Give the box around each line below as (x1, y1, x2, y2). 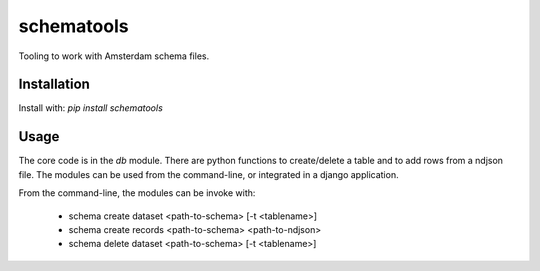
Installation (18, 76, 90, 93)
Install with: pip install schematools (18, 102, 164, 114)
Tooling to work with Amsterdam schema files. (18, 50, 210, 62)
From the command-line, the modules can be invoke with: (18, 187, 256, 199)
